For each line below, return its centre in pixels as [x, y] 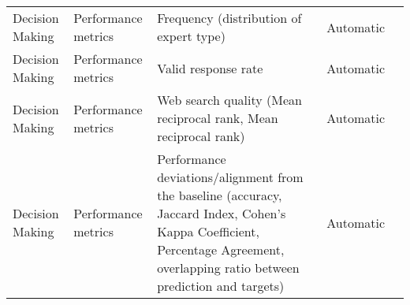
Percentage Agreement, [221, 249]
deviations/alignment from [230, 177]
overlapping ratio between [228, 268]
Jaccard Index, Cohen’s [222, 213]
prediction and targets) [221, 286]
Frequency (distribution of [229, 18]
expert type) [191, 36]
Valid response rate [210, 68]
